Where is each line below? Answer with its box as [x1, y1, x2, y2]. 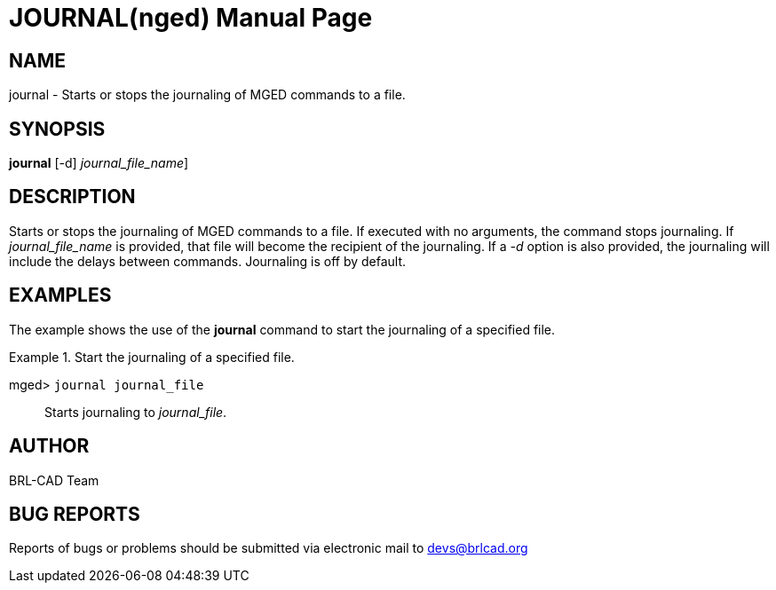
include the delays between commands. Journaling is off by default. [9, 253, 407, 269]
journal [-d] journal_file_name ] [9, 155, 189, 171]
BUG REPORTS [9, 502, 140, 525]
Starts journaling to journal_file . [44, 404, 227, 420]
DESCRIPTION [9, 185, 136, 208]
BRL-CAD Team [9, 472, 99, 488]
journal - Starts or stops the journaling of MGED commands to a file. [9, 87, 406, 103]
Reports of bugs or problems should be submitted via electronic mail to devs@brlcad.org [9, 540, 528, 556]
